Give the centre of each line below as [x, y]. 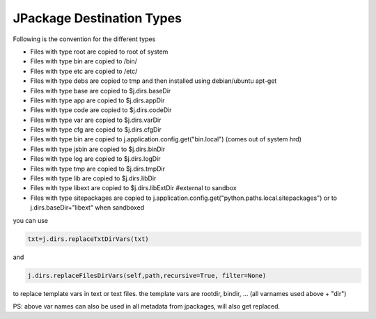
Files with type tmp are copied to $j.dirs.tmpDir [97, 169]
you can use [31, 220]
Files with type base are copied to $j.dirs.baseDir [101, 91]
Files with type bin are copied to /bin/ [84, 61]
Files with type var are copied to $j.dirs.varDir [96, 120]
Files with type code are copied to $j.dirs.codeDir [101, 110]
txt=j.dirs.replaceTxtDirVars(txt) [88, 239]
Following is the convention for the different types [84, 39]
